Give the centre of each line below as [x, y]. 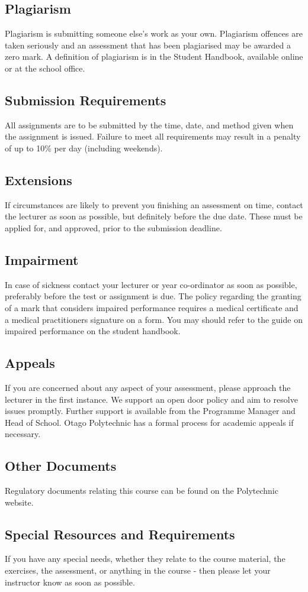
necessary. [23, 434]
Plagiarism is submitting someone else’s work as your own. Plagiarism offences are [154, 33]
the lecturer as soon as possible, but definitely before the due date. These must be [154, 216]
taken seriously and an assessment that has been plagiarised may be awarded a [148, 45]
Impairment [42, 259]
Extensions [38, 179]
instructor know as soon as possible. [70, 582]
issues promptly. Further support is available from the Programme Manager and [150, 411]
